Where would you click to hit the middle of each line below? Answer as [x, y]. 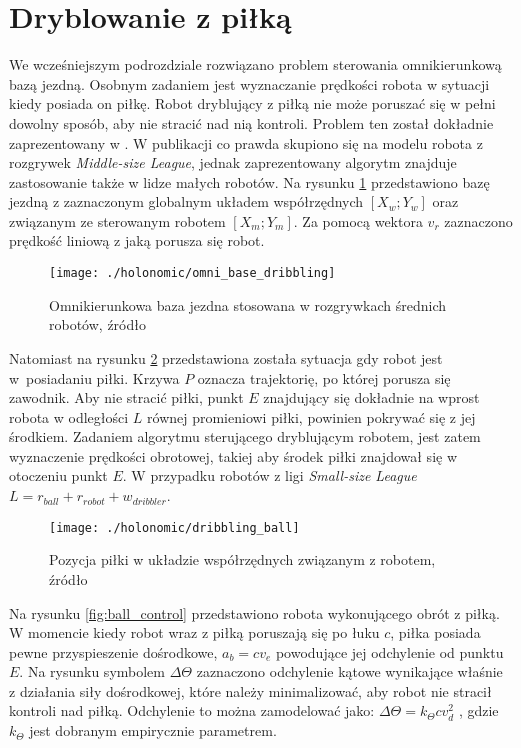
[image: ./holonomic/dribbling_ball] [174, 527]
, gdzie [478, 710]
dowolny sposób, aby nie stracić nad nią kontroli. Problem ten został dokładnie [251, 122]
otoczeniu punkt [58, 475]
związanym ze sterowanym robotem [117, 220]
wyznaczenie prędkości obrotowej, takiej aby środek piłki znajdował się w [233, 455]
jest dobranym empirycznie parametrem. [153, 730]
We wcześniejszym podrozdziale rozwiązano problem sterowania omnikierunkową [255, 64]
